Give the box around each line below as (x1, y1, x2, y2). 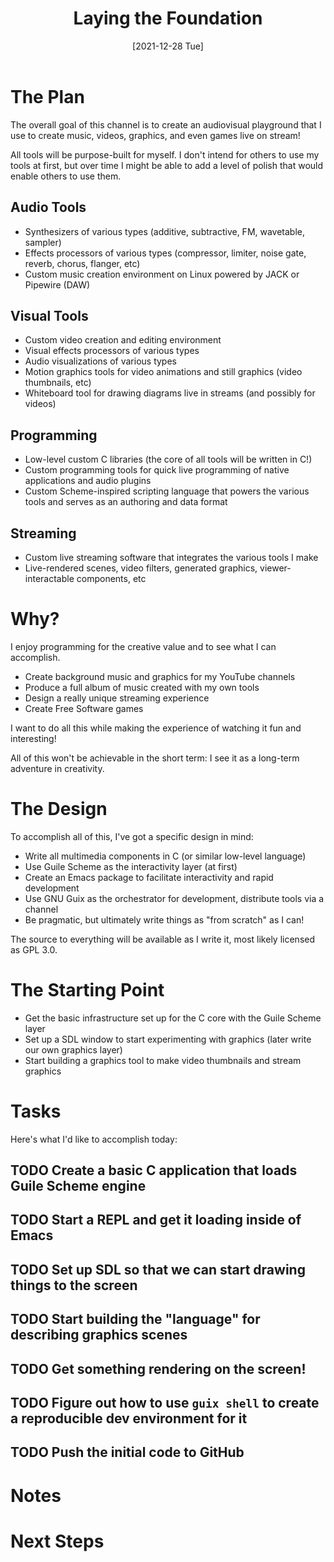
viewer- (259, 562, 292, 574)
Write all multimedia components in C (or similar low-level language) (24, 850, 307, 862)
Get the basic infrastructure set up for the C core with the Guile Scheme (24, 1012, 322, 1024)
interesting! (10, 732, 57, 744)
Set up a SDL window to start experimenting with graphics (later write (24, 1033, 312, 1045)
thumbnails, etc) (24, 377, 92, 389)
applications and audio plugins (24, 475, 152, 487)
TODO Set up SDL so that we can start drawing (10, 1261, 306, 1278)
